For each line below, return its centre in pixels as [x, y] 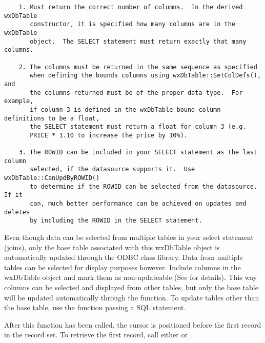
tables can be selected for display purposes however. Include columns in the [123, 267]
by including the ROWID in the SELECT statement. [116, 221]
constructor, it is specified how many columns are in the [133, 24]
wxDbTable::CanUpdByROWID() [52, 178]
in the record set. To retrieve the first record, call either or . [98, 335]
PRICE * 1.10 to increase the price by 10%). [109, 135]
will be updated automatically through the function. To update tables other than [132, 297]
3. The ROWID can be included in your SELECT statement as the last [138, 153]
